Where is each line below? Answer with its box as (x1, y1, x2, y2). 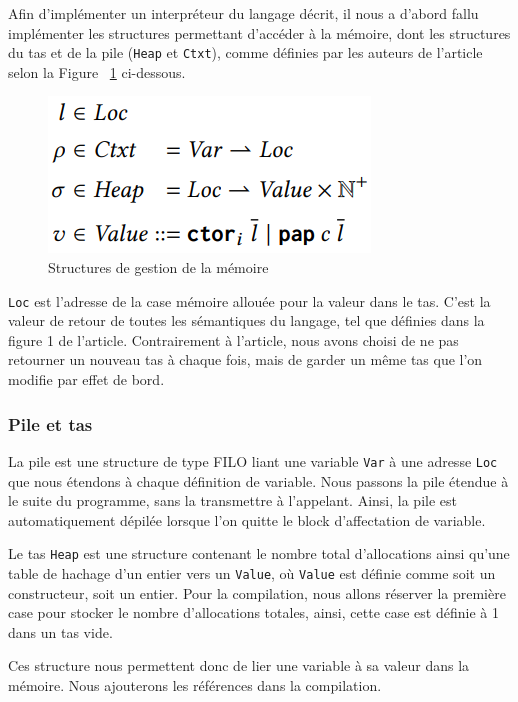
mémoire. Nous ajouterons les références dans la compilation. (8, 675, 382, 695)
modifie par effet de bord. (8, 369, 165, 390)
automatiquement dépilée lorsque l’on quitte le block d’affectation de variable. (8, 509, 486, 530)
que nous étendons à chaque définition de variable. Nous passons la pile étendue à (8, 470, 509, 491)
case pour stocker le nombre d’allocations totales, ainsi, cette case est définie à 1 (8, 602, 499, 623)
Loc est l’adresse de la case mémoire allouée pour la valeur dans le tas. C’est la (8, 290, 491, 311)
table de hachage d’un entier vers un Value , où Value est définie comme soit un (8, 562, 496, 583)
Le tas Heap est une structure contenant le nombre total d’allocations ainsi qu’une (8, 543, 510, 564)
